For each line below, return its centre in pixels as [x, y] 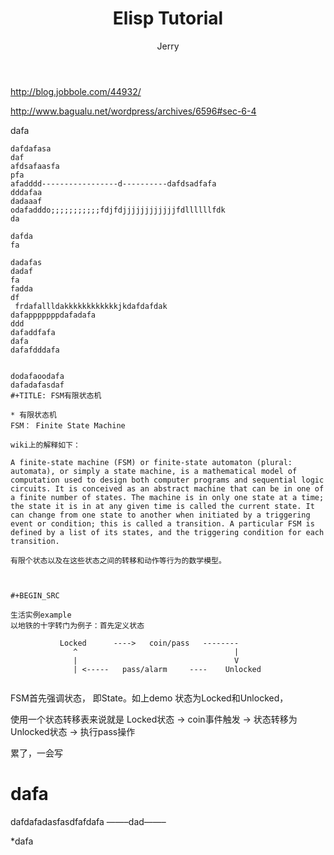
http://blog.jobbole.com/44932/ [76, 91]
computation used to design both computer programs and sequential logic [167, 480]
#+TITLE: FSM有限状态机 [56, 395]
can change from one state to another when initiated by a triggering [160, 515]
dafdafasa [31, 148]
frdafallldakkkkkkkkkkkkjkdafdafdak [91, 306]
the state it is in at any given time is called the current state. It [162, 506]
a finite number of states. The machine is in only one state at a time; [167, 497]
